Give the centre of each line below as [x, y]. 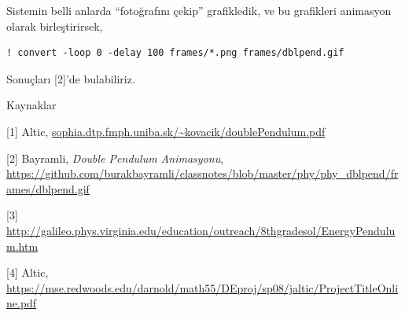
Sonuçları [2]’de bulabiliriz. [71, 78]
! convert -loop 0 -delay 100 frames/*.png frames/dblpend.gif [175, 53]
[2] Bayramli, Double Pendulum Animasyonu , [115, 158]
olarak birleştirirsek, [55, 26]
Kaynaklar [31, 105]
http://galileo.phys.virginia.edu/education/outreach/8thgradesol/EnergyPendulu [201, 230]
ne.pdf [22, 303]
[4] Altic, [28, 272]
